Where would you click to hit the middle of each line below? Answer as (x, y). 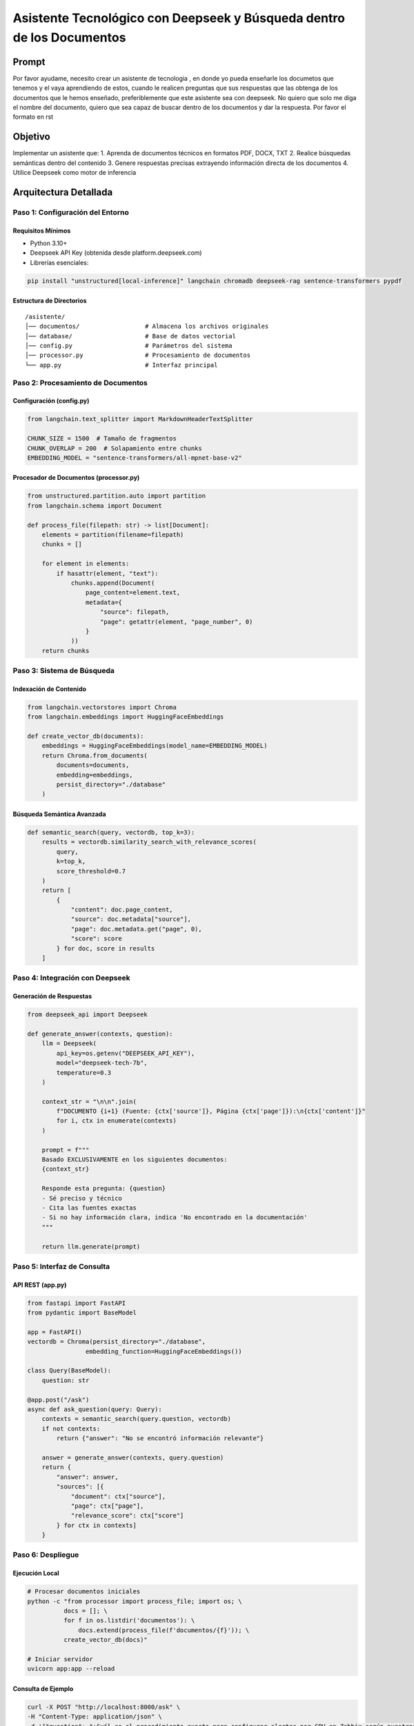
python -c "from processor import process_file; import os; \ (135, 1601)
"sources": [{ (80, 1487)
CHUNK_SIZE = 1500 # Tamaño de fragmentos (102, 439)
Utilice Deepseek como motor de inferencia (75, 173)
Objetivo (32, 137)
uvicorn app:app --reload (71, 1669)
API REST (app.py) (40, 1285)
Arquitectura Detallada (63, 192)
